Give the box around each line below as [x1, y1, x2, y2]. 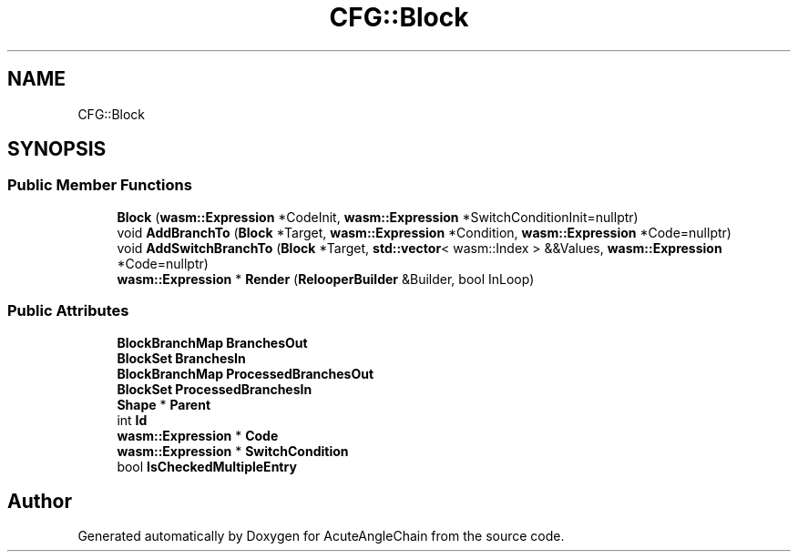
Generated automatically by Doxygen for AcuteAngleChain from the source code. [77, 528, 565, 544]
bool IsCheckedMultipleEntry [117, 458, 297, 474]
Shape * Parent [117, 396, 211, 412]
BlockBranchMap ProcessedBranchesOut [117, 365, 374, 381]
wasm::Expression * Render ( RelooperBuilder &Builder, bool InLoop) [117, 270, 535, 287]
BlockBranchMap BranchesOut [117, 334, 308, 351]
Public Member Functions [7, 176, 192, 195]
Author [7, 489, 72, 513]
